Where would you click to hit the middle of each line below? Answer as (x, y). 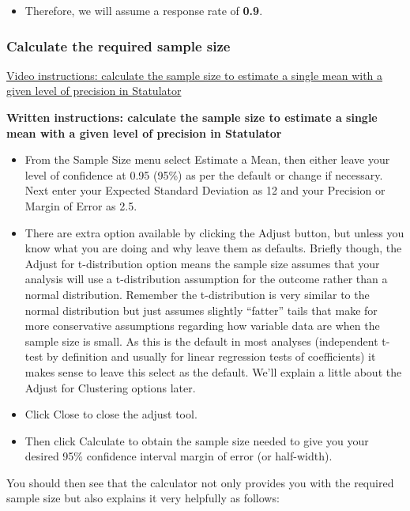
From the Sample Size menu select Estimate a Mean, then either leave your (207, 159)
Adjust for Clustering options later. (110, 387)
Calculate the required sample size (118, 45)
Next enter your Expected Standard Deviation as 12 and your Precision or (205, 190)
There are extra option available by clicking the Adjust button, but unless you (214, 232)
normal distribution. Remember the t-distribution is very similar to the (197, 294)
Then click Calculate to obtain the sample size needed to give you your (197, 440)
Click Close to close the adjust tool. (111, 414)
